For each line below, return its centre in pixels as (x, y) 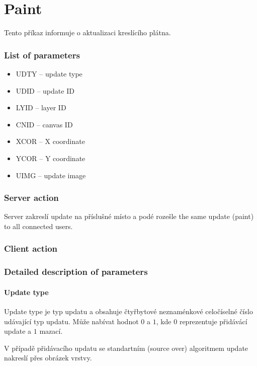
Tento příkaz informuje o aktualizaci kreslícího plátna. (88, 32)
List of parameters (42, 55)
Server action (31, 198)
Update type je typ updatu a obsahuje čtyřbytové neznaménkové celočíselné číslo (128, 311)
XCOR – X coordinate (50, 141)
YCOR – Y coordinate (51, 158)
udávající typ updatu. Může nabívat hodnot (71, 321)
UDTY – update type (49, 73)
